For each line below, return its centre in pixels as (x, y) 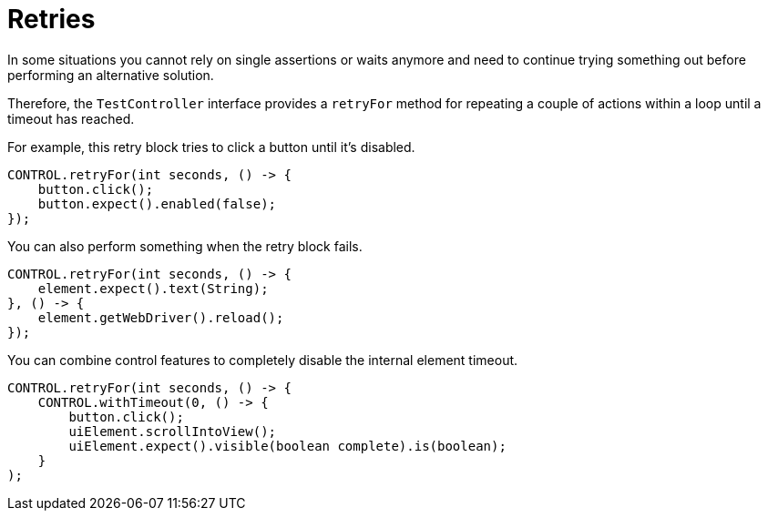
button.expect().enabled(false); (157, 203)
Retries (51, 19)
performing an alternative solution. (111, 75)
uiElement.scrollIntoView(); (173, 431)
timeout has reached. (71, 118)
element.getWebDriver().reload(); (161, 317)
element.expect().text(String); (153, 288)
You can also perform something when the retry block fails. (185, 246)
